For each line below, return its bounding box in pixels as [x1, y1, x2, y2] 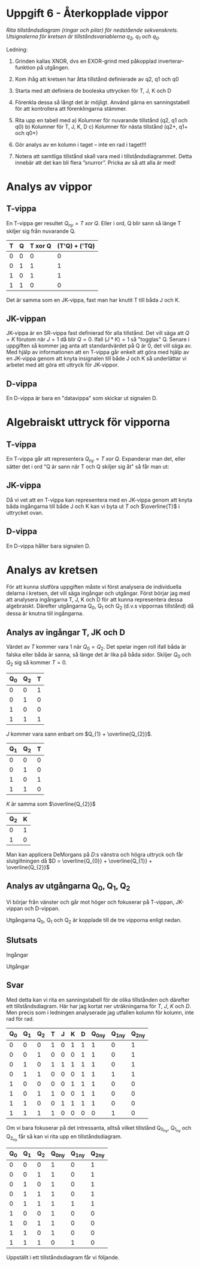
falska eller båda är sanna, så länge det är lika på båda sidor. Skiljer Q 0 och [6, 651, 192, 660]
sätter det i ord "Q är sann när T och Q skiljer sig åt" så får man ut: [6, 462, 169, 470]
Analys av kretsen [6, 563, 98, 577]
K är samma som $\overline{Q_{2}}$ [6, 800, 96, 808]
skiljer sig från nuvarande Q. [6, 227, 76, 234]
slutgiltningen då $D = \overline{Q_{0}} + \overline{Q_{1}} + [6, 857, 153, 864]
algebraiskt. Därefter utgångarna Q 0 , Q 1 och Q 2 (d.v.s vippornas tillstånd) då [6, 602, 194, 611]
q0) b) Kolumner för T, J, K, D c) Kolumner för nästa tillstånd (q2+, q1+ [14, 123, 188, 130]
